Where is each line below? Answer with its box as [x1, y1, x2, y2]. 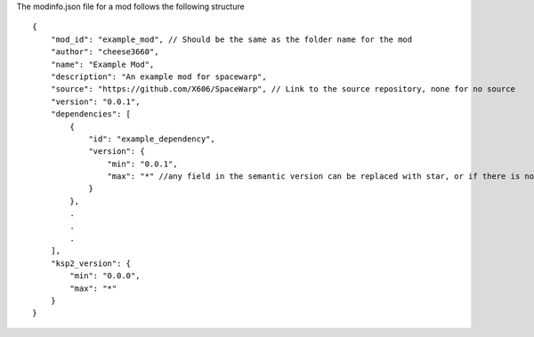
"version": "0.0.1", [50, 96, 141, 107]
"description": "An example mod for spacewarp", [50, 71, 267, 82]
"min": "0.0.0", [69, 271, 141, 281]
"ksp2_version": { [50, 258, 132, 269]
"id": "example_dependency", [88, 133, 215, 144]
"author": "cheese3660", [50, 47, 159, 57]
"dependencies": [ [50, 109, 132, 119]
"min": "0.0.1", [107, 158, 178, 169]
